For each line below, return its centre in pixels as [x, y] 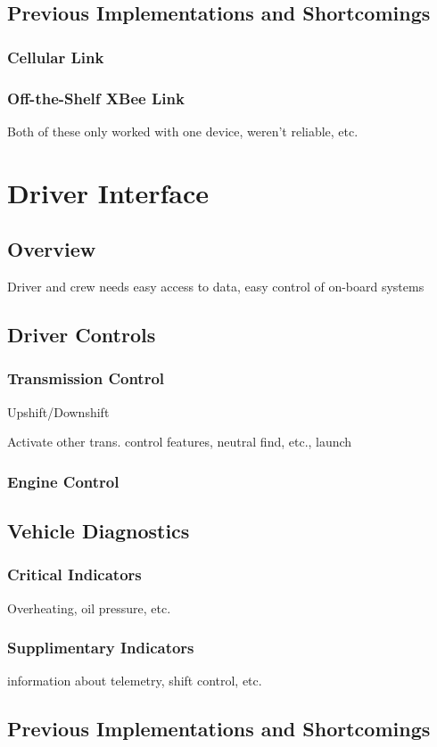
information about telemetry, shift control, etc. [135, 681]
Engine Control [63, 481]
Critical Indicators [74, 575]
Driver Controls [82, 334]
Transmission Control [86, 378]
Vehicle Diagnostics [99, 531]
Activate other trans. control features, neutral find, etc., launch [180, 442]
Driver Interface [108, 192]
